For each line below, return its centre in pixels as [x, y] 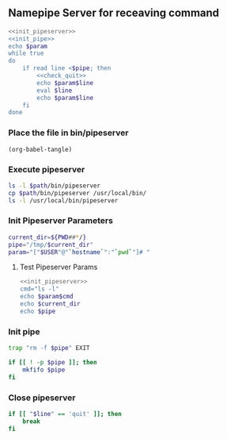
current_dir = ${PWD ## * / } [47, 237]
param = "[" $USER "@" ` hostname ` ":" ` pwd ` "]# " [79, 252]
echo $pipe [38, 311]
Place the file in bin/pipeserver [68, 133]
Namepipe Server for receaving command [114, 13]
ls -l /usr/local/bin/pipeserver [63, 200]
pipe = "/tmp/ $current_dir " [51, 245]
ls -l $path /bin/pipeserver [55, 186]
